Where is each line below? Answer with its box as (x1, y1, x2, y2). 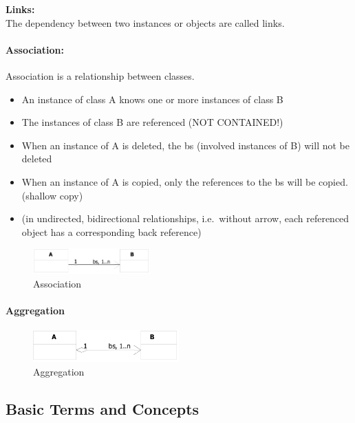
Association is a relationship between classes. (6, 68, 195, 83)
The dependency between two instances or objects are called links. (6, 15, 285, 30)
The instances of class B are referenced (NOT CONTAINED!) (21, 115, 283, 129)
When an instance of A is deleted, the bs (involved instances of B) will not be (21, 138, 349, 152)
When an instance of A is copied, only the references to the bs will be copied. (21, 174, 348, 188)
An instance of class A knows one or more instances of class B (21, 91, 283, 106)
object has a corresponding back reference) (21, 224, 202, 239)
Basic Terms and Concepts (6, 398, 200, 419)
